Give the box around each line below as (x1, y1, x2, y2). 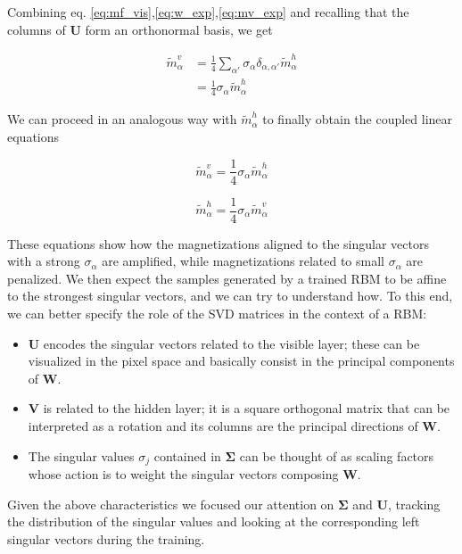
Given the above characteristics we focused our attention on (7, 494, 334, 513)
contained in (153, 446, 221, 465)
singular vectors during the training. (7, 529, 205, 548)
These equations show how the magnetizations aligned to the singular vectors (7, 234, 430, 252)
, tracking (387, 494, 441, 513)
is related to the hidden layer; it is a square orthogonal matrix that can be (43, 399, 450, 418)
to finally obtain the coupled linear (262, 110, 453, 128)
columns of (7, 20, 66, 38)
